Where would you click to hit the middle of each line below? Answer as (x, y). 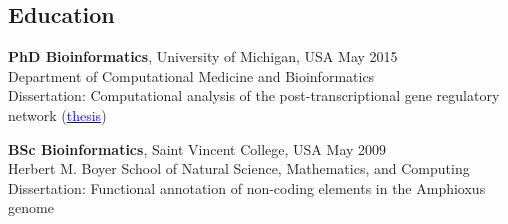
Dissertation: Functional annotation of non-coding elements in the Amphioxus (247, 187)
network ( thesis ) (57, 114)
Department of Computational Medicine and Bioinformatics (191, 75)
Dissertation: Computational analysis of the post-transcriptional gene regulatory (254, 95)
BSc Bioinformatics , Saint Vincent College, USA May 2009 (197, 148)
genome (31, 207)
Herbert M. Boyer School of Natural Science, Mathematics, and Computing (239, 168)
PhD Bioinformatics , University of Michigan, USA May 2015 (203, 56)
